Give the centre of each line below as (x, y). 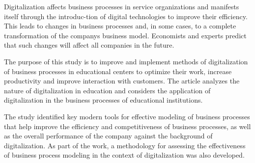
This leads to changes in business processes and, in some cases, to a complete (120, 26)
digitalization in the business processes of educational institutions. (103, 100)
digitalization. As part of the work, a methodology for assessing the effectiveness (125, 145)
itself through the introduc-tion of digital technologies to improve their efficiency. (126, 16)
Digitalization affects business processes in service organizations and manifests (122, 6)
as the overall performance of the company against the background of (108, 136)
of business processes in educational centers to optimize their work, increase (118, 71)
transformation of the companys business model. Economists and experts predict (125, 35)
